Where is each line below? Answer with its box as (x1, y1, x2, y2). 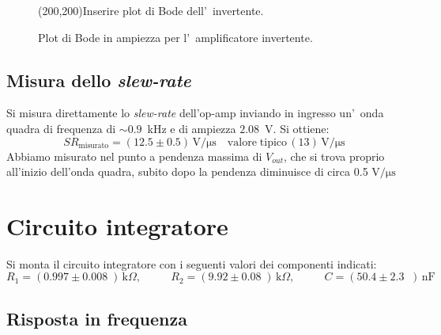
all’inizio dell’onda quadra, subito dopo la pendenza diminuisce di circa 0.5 (6, 163, 368, 180)
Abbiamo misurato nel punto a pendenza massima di (6, 147, 262, 164)
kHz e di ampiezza (147, 120, 236, 136)
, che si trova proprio (283, 147, 385, 164)
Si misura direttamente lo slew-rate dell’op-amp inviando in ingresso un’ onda (6, 105, 384, 121)
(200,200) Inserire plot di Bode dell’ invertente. (38, 2, 264, 18)
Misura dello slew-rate (6, 67, 191, 92)
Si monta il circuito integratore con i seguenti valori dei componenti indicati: (6, 255, 377, 272)
